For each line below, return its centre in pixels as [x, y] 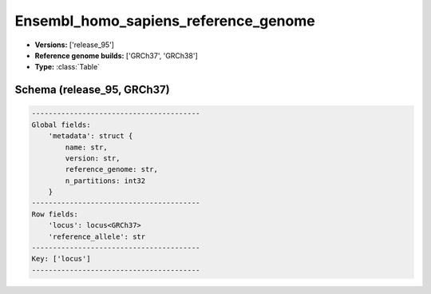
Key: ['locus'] [61, 259]
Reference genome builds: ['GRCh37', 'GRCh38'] [117, 55]
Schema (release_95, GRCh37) [93, 90]
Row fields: [55, 214]
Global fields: [61, 125]
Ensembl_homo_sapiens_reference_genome [165, 21]
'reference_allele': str [97, 236]
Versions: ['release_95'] [75, 45]
